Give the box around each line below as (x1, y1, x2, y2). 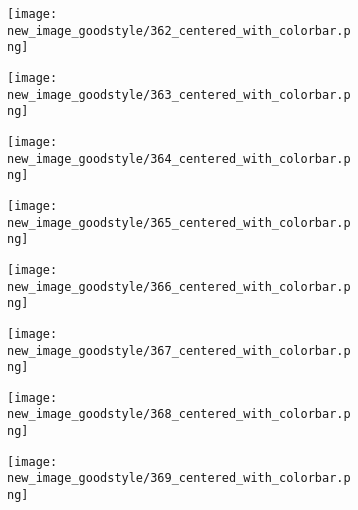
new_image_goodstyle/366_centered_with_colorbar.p (7, 279, 351, 294)
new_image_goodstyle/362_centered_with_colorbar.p (7, 23, 351, 38)
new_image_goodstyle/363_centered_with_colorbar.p (7, 87, 351, 102)
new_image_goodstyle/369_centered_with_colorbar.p (7, 471, 351, 486)
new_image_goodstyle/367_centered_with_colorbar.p (7, 343, 351, 358)
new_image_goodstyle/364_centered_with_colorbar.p (7, 151, 351, 166)
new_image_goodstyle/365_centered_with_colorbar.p (7, 215, 351, 230)
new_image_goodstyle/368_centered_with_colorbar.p (7, 407, 351, 422)
